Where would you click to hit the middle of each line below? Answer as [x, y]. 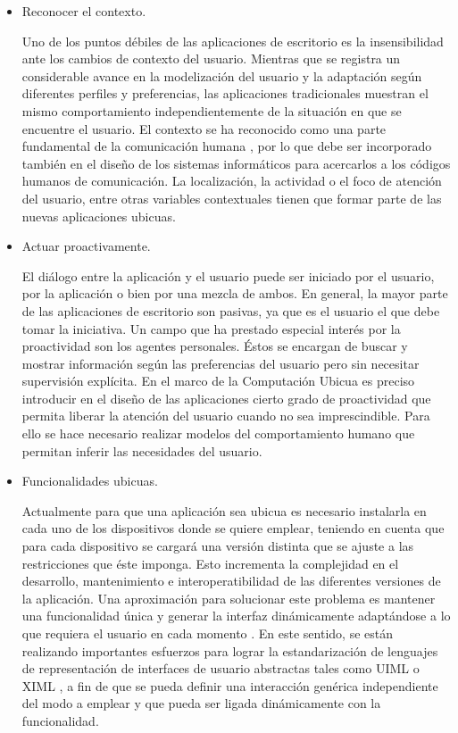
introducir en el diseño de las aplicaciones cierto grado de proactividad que [226, 398]
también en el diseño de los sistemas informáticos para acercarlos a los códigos [236, 163]
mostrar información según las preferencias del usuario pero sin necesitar [221, 363]
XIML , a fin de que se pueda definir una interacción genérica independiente [230, 685]
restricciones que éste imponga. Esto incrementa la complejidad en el [210, 563]
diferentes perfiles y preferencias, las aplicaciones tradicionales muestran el [225, 93]
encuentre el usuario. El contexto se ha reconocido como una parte [204, 128]
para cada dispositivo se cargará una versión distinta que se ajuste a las [218, 546]
